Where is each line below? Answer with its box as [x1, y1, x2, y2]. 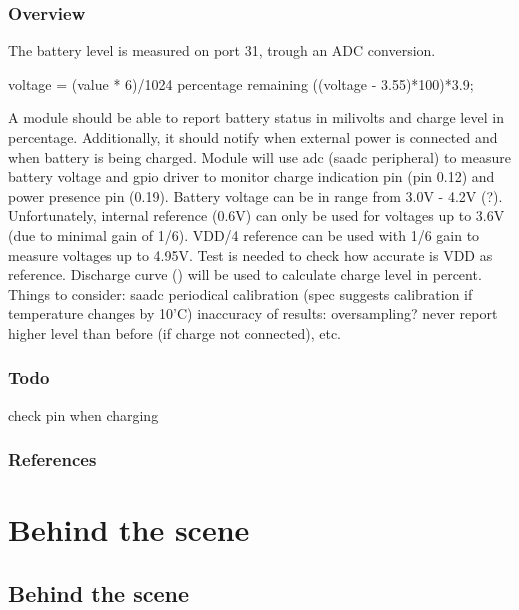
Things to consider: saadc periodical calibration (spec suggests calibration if [8, 283, 473, 304]
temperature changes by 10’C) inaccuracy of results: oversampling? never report [8, 303, 498, 324]
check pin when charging [8, 404, 159, 425]
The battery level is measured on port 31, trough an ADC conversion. [8, 40, 436, 61]
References [8, 447, 97, 472]
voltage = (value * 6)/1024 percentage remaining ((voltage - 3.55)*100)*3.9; [8, 73, 474, 94]
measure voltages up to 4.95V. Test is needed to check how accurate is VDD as [8, 244, 493, 265]
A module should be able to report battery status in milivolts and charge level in [8, 107, 504, 128]
